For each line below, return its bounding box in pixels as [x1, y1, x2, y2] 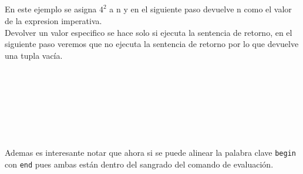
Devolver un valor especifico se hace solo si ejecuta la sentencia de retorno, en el [5, 26, 292, 38]
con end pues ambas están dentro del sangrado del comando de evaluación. [5, 158, 274, 170]
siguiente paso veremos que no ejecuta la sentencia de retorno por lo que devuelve [5, 38, 299, 50]
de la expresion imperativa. [5, 14, 102, 26]
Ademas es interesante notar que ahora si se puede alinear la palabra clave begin [5, 146, 296, 158]
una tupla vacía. [5, 49, 63, 61]
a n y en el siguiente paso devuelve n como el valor [109, 3, 292, 15]
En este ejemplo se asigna [5, 3, 97, 15]
